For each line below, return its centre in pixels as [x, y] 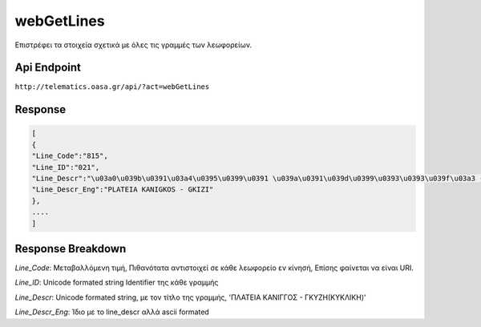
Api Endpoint [48, 68]
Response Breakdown [71, 248]
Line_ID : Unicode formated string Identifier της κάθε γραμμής [117, 283]
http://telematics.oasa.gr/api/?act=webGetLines [112, 87]
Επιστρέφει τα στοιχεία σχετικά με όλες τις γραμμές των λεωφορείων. [133, 45]
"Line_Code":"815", [70, 156]
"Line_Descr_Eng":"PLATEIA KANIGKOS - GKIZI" [123, 190]
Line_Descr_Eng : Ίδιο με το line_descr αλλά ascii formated [112, 312]
